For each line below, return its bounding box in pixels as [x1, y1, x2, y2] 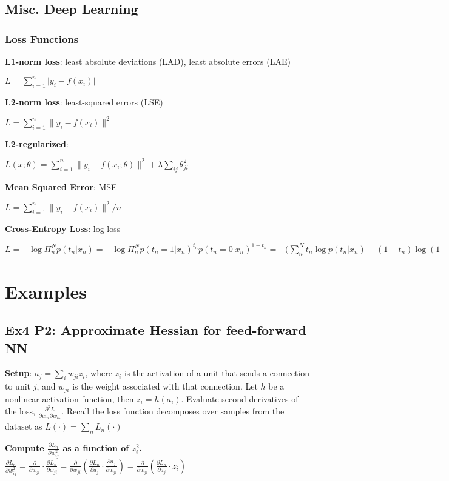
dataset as [5, 420, 42, 433]
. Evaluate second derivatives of [181, 392, 299, 405]
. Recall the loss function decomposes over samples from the [61, 405, 285, 417]
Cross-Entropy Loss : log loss [5, 222, 121, 234]
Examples [5, 279, 87, 304]
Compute [5, 442, 44, 454]
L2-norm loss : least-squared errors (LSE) [5, 95, 163, 108]
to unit [5, 380, 31, 393]
